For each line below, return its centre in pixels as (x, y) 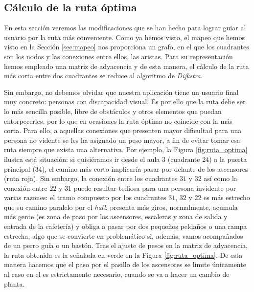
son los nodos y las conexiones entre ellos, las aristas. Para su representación (118, 56)
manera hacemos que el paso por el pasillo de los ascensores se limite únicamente (125, 264)
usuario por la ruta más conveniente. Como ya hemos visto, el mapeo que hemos (124, 37)
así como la (220, 178)
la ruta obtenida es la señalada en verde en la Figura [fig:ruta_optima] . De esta (123, 255)
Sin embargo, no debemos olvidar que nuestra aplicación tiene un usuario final (121, 92)
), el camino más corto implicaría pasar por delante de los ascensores (145, 168)
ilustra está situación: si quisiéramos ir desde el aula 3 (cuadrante (102, 159)
